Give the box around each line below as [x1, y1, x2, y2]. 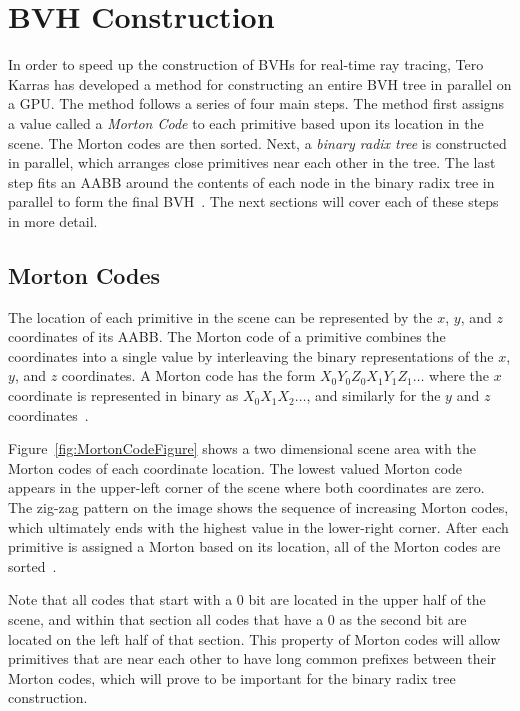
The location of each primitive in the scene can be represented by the [8, 306, 433, 327]
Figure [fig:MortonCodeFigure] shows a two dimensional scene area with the [8, 438, 476, 459]
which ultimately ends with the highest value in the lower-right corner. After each [8, 516, 509, 537]
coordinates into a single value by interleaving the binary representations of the [8, 345, 494, 366]
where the [429, 365, 489, 386]
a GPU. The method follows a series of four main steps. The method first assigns [8, 93, 505, 114]
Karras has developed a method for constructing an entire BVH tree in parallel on [8, 73, 512, 94]
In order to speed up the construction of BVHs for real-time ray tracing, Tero [8, 54, 484, 75]
